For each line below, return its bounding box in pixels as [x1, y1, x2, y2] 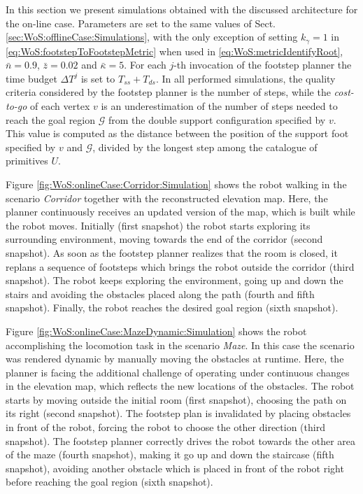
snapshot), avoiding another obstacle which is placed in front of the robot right [6, 460, 344, 475]
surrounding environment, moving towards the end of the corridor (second [6, 232, 323, 246]
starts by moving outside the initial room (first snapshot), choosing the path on [6, 392, 347, 407]
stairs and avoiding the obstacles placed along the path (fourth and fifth [6, 286, 315, 301]
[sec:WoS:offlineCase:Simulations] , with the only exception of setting [6, 29, 298, 44]
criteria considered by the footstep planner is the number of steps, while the [6, 85, 331, 99]
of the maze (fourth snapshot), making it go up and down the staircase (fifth [6, 447, 334, 462]
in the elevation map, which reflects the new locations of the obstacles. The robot [6, 379, 355, 393]
